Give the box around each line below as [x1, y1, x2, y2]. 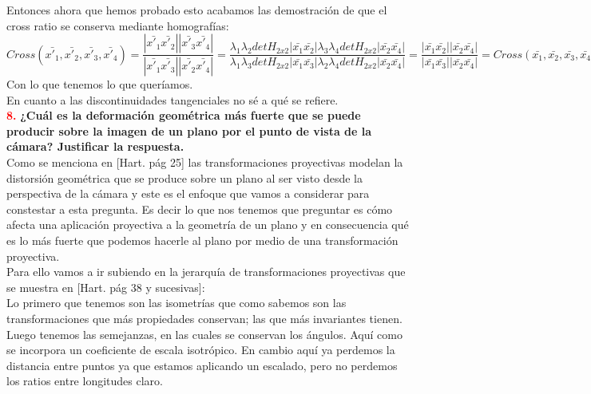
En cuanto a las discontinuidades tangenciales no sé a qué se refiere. [6, 91, 339, 108]
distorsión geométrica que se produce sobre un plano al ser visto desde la [6, 169, 363, 186]
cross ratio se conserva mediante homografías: [6, 17, 229, 33]
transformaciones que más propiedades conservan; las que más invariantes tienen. [6, 309, 403, 326]
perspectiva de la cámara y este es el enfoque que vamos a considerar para [6, 185, 370, 202]
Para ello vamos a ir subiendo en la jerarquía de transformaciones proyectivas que [6, 263, 406, 280]
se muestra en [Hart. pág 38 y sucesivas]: [6, 278, 205, 295]
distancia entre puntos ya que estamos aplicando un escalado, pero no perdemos [6, 357, 398, 373]
